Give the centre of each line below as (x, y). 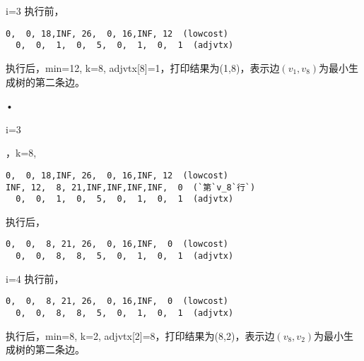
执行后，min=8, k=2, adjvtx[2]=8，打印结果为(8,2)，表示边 (140, 335)
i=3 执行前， (35, 11)
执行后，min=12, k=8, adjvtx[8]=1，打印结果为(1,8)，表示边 (143, 67)
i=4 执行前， (35, 278)
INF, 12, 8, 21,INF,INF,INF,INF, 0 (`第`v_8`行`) (131, 187)
